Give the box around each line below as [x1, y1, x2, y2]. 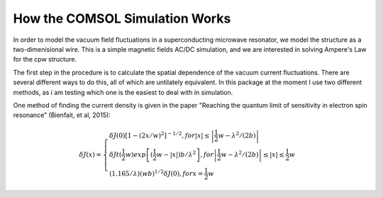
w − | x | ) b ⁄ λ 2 [156, 150, 196, 159]
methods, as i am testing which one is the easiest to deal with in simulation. [13, 88, 233, 96]
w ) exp [125, 150, 146, 159]
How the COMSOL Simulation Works [13, 11, 231, 26]
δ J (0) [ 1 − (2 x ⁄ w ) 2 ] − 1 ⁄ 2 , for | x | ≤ [109, 130, 210, 140]
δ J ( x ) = [79, 150, 102, 159]
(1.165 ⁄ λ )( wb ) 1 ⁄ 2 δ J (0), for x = [109, 169, 204, 177]
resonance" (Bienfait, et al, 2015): [13, 111, 111, 120]
